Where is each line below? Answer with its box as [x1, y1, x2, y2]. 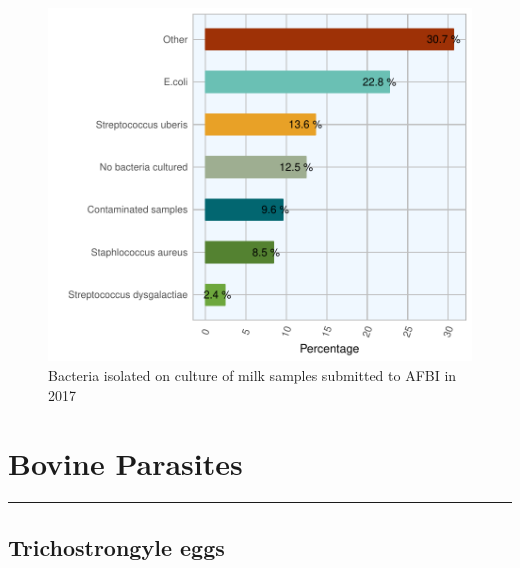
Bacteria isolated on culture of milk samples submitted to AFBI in [48, 364, 457, 385]
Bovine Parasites [8, 443, 243, 484]
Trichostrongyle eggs [8, 531, 225, 562]
